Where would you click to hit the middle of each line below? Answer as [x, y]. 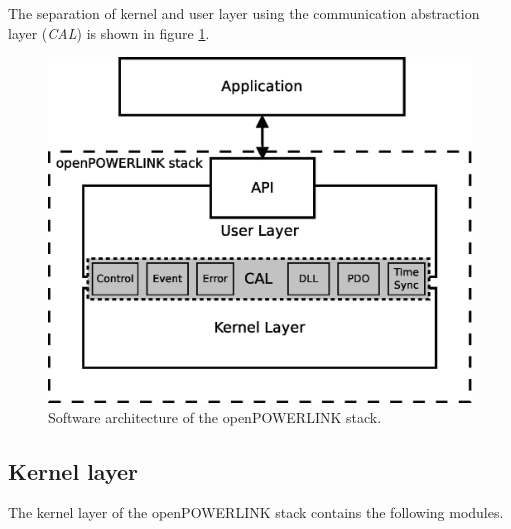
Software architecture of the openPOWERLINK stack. [215, 416]
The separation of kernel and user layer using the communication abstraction [244, 13]
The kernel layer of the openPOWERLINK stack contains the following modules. [256, 512]
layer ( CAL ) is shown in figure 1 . [109, 32]
